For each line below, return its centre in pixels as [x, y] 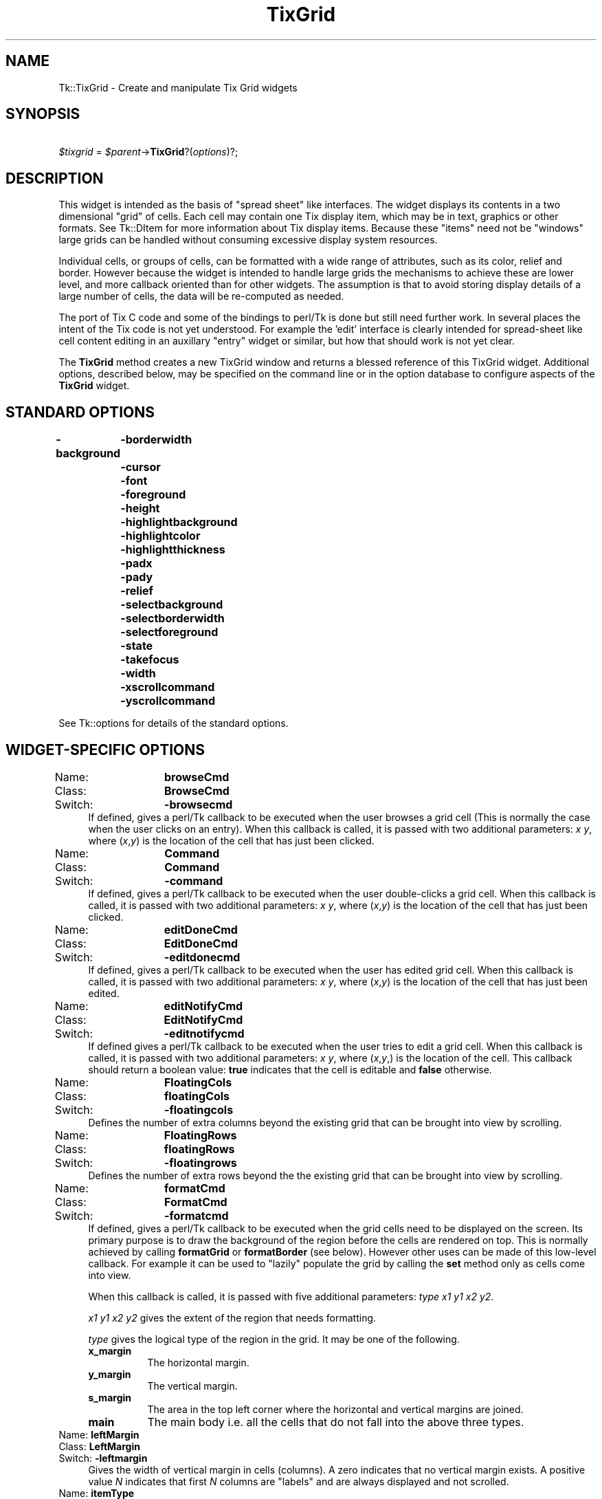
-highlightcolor [160, 536]
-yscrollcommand [168, 701]
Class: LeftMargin [99, 1446]
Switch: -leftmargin [103, 1458]
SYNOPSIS [43, 114]
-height [140, 508]
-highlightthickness [173, 550]
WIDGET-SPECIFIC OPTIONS [105, 749]
